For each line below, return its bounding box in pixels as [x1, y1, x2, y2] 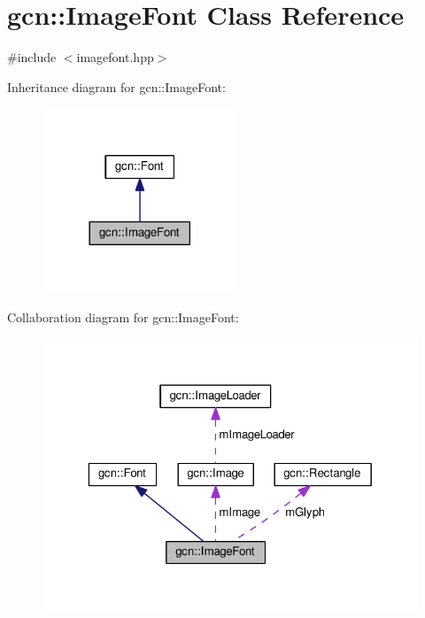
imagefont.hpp [76, 48, 154, 66]
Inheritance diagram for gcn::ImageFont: [7, 77, 226, 96]
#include [7, 48, 57, 66]
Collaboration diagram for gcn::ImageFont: [7, 307, 239, 326]
